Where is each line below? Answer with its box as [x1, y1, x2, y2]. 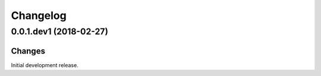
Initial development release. [11, 61, 78, 68]
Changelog [11, 9, 67, 22]
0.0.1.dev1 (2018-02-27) [11, 26, 108, 37]
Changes [11, 46, 46, 56]
